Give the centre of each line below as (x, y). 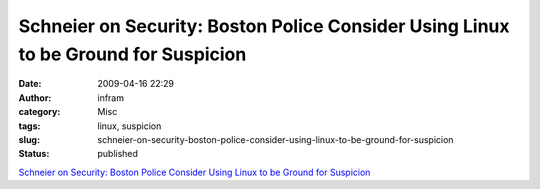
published (118, 154)
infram (111, 97)
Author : (35, 97)
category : (39, 112)
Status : (34, 154)
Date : (30, 84)
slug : (29, 139)
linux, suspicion (129, 126)
